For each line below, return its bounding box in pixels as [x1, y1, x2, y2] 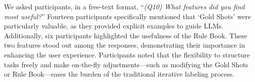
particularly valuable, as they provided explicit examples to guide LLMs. [4, 21, 223, 31]
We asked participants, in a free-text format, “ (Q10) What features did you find [4, 1, 245, 11]
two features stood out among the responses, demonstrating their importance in [4, 40, 245, 50]
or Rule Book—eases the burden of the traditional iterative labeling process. [4, 69, 235, 79]
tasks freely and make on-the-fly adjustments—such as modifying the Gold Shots [4, 59, 249, 69]
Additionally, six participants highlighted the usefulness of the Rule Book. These [4, 30, 247, 40]
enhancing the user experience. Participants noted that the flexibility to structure [4, 49, 250, 59]
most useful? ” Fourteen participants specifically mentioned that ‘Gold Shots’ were [4, 11, 251, 21]
